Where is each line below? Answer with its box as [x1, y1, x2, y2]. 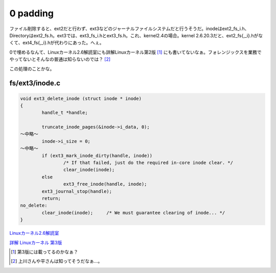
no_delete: [20, 203, 48, 209]
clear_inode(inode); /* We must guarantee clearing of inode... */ [41, 210, 225, 215]
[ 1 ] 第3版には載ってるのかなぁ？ [11, 249, 79, 255]
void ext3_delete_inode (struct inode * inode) [20, 95, 142, 102]
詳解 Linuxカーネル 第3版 [9, 239, 62, 245]
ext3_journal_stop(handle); [41, 188, 112, 194]
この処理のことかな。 [9, 65, 55, 71]
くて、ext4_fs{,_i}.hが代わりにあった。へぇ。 [9, 40, 104, 46]
